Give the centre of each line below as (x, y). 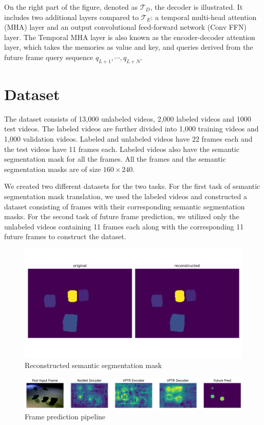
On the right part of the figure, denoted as (71, 7)
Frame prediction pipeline (65, 417)
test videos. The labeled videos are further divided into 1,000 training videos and (131, 129)
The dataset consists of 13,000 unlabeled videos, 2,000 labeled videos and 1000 (128, 118)
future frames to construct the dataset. (65, 236)
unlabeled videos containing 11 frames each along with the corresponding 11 (124, 226)
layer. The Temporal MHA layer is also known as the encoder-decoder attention (130, 37)
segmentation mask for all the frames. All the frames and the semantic (115, 159)
